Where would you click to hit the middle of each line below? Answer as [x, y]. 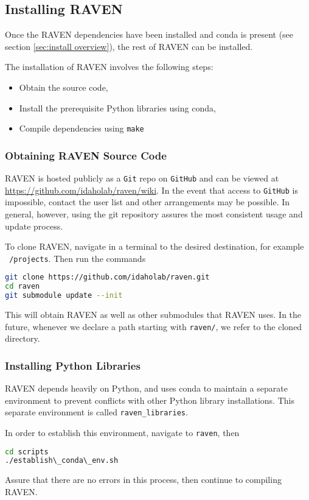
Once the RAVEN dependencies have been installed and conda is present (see [149, 34]
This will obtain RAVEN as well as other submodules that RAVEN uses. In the [153, 315]
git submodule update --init [64, 296]
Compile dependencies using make [82, 128]
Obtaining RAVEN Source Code [86, 155]
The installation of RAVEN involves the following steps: [109, 67]
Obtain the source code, [64, 87]
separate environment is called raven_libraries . [96, 412]
